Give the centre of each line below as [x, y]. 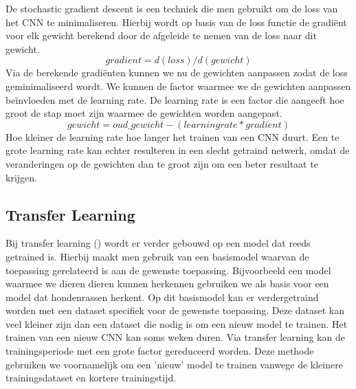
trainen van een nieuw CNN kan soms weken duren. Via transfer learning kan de [175, 337]
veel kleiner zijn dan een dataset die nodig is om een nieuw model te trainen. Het [177, 323]
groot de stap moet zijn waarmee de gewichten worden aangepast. [144, 113]
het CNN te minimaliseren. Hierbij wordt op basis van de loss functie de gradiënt [176, 22]
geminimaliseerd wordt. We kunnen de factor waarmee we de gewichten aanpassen [178, 86]
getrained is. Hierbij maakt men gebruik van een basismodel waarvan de [157, 256]
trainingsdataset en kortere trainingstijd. [91, 378]
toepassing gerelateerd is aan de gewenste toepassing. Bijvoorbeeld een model [168, 270]
